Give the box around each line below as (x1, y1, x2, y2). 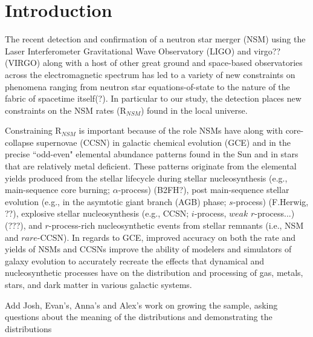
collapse (5, 136, 34, 148)
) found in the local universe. (140, 103, 248, 116)
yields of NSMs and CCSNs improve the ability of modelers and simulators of (5, 243, 292, 255)
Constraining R (5, 124, 62, 137)
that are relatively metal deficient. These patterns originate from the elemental (5, 160, 297, 172)
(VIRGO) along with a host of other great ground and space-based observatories (5, 56, 303, 69)
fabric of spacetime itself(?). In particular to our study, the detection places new (5, 92, 302, 105)
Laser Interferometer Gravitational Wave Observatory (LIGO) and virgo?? (5, 44, 281, 57)
